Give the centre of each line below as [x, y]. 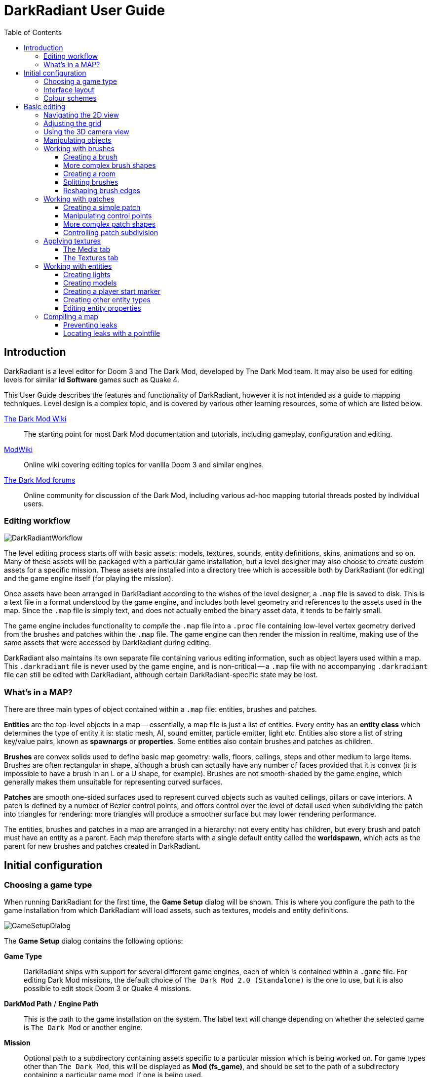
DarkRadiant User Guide [85, 10]
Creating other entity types [107, 299]
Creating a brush [90, 157]
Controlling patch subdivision [111, 232]
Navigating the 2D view [81, 115]
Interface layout [69, 89]
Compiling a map [71, 316]
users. [34, 503]
